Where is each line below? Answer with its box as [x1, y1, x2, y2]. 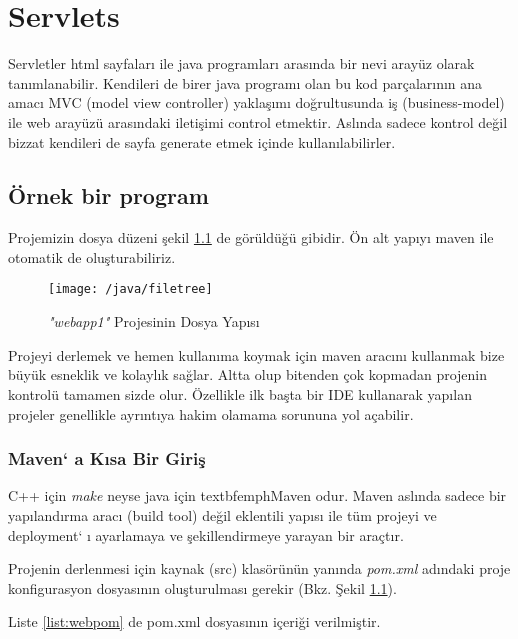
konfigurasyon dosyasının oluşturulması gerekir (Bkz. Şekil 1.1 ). [8, 577, 397, 598]
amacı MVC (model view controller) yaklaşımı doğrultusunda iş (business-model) [8, 92, 505, 113]
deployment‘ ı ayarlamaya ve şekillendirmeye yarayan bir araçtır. [8, 524, 404, 545]
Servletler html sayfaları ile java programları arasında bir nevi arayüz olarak [8, 53, 475, 74]
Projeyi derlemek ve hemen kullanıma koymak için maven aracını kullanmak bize [8, 344, 505, 365]
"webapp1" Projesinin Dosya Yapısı [48, 311, 260, 332]
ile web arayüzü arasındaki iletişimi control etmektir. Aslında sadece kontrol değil [8, 111, 508, 132]
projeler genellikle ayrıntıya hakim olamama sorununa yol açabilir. [8, 403, 414, 424]
